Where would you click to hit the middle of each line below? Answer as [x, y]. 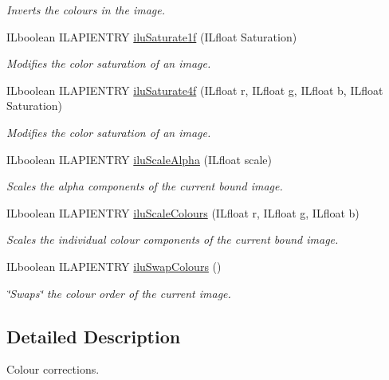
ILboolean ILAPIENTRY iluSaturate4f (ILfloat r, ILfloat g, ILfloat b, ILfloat [195, 90]
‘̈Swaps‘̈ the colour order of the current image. [119, 293]
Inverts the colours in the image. [86, 10]
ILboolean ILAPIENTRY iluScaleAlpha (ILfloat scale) [139, 159]
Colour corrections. [53, 369]
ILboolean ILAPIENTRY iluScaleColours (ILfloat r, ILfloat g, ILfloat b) [183, 212]
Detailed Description [94, 336]
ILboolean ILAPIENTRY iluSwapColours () [114, 266]
